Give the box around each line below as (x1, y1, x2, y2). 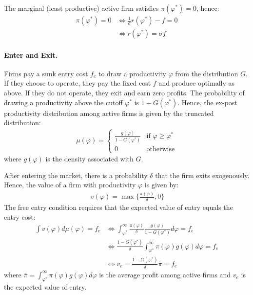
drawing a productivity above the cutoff (4, 97, 123, 107)
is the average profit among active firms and (99, 269, 231, 279)
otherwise (146, 145, 175, 153)
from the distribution (175, 68, 238, 78)
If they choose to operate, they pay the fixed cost (4, 78, 151, 88)
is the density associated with (45, 154, 134, 164)
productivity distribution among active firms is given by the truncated (4, 108, 214, 118)
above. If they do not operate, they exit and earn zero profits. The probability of (4, 88, 245, 98)
